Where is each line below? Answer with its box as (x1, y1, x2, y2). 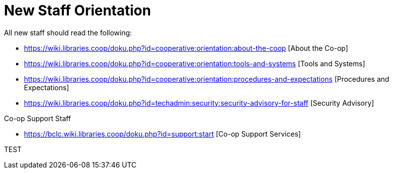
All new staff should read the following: (4, 28, 132, 37)
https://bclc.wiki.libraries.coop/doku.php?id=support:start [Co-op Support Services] (24, 129, 301, 138)
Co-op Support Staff (4, 114, 71, 123)
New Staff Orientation (4, 2, 151, 19)
